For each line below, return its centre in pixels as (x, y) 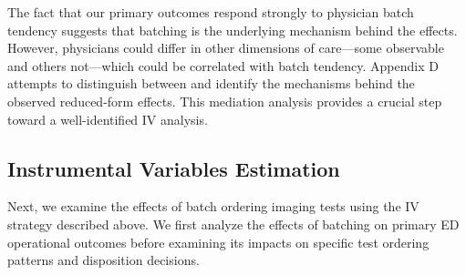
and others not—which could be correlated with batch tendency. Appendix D (223, 65)
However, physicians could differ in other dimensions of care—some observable (226, 48)
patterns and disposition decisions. (104, 260)
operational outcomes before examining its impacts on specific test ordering (218, 242)
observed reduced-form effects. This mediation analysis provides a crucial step (225, 101)
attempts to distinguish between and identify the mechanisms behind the (211, 83)
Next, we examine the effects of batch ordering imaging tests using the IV (213, 206)
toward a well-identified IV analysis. (108, 119)
